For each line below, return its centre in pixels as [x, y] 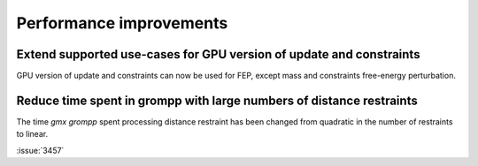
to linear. [32, 134]
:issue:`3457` [40, 150]
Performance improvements [122, 23]
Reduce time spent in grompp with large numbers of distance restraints [217, 100]
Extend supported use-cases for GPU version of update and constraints [218, 54]
